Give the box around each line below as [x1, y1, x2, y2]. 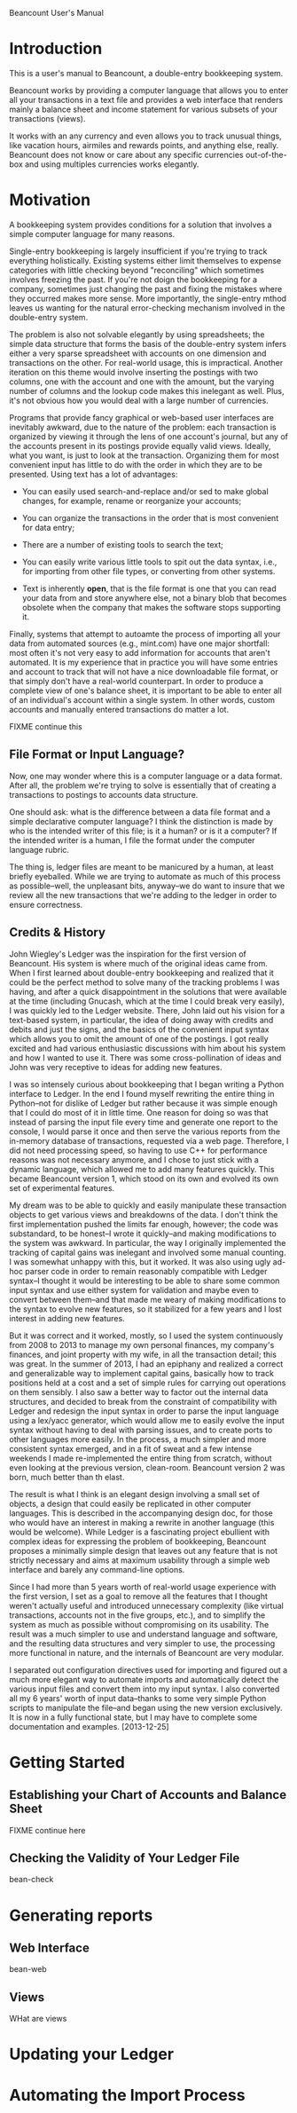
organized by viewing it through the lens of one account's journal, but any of [9, 430, 288, 442]
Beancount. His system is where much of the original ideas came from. [9, 958, 268, 968]
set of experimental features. [9, 1182, 115, 1193]
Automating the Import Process [9, 2085, 246, 2105]
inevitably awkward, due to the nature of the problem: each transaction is [9, 422, 277, 432]
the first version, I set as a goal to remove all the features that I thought [9, 1590, 269, 1601]
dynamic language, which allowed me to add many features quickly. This [9, 1163, 275, 1174]
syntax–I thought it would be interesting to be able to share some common [9, 1275, 280, 1286]
